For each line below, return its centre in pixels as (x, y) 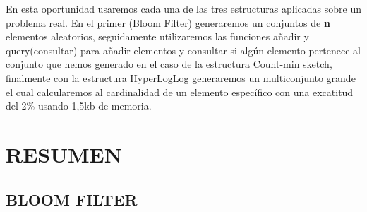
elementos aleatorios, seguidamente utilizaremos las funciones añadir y (157, 36)
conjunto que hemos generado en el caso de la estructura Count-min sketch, (169, 64)
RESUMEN (64, 154)
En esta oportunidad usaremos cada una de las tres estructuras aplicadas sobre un (183, 8)
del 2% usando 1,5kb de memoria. (79, 106)
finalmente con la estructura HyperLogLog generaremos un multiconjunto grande (181, 77)
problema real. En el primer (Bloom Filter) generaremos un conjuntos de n (168, 22)
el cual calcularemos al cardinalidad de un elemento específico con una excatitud (180, 92)
